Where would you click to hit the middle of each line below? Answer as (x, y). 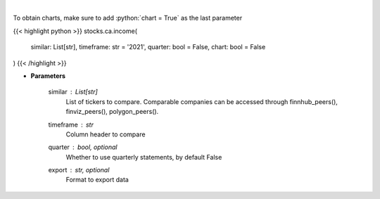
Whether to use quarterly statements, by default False (144, 157)
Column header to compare (106, 134)
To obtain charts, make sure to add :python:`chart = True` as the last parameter (128, 18)
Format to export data (97, 180)
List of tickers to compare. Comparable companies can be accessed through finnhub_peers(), (202, 101)
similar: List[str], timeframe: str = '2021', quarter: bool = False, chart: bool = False (148, 47)
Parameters (48, 76)
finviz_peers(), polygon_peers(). (112, 112)
